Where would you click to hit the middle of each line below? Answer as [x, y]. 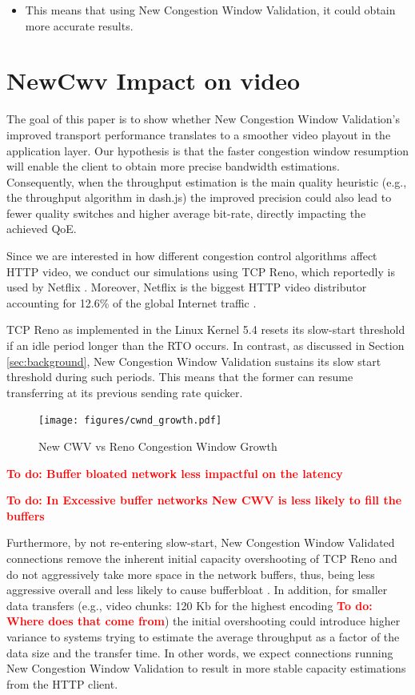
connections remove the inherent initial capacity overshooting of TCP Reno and [202, 558]
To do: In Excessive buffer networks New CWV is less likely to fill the [204, 500]
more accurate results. [79, 25]
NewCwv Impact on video [153, 80]
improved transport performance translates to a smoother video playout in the [199, 134]
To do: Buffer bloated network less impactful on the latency [175, 473]
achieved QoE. [42, 229]
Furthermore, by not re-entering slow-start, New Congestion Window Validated [201, 542]
